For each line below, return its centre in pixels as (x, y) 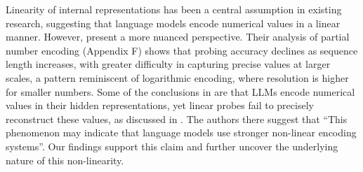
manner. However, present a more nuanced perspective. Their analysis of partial (178, 37)
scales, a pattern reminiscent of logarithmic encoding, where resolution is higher (177, 77)
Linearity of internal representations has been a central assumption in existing (174, 9)
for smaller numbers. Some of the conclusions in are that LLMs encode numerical (180, 91)
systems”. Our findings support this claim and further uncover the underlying (172, 146)
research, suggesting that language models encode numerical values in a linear (173, 23)
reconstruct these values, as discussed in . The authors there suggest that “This (177, 119)
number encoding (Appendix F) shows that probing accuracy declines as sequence (182, 50)
